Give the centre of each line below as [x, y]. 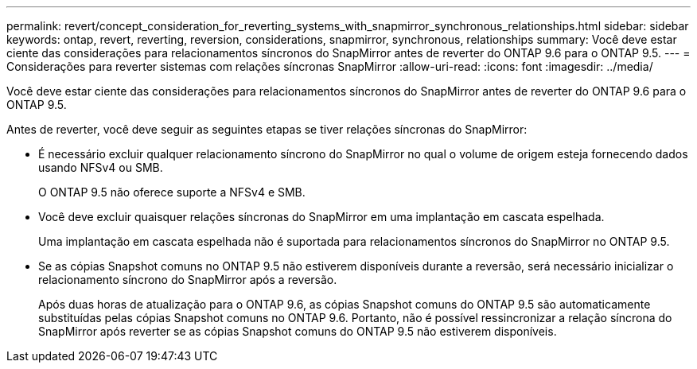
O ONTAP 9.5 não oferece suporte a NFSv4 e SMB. [172, 192]
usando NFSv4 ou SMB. [101, 167]
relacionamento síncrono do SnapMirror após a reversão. [188, 280]
